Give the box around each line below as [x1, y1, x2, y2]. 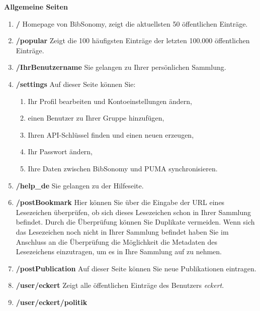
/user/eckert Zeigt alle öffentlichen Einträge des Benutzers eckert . [16, 280, 224, 290]
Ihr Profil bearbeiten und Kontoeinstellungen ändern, [28, 95, 192, 106]
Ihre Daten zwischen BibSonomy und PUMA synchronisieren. [28, 163, 218, 173]
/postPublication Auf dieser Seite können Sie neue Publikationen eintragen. [16, 263, 256, 273]
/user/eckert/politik [16, 296, 88, 307]
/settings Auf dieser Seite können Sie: [16, 78, 136, 89]
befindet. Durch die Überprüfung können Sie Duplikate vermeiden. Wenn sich [16, 217, 255, 227]
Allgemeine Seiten [4, 2, 68, 12]
